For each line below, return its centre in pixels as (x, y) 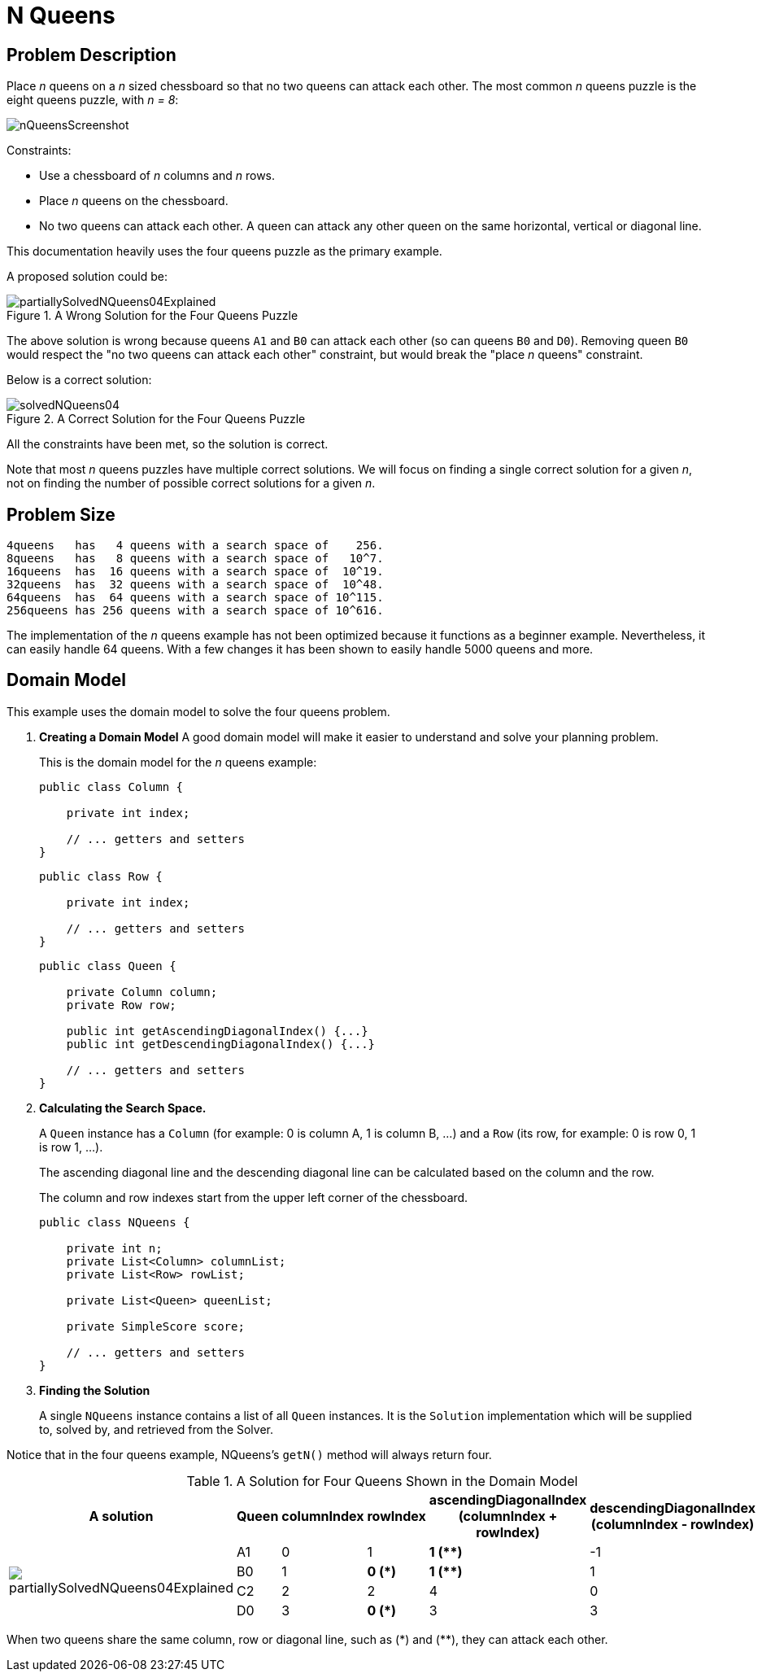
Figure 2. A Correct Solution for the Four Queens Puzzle (156, 419)
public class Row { (101, 876)
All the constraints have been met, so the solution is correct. (168, 444)
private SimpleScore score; (155, 1326)
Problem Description (91, 55)
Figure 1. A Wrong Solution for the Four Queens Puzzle (152, 316)
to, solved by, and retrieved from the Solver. (157, 1429)
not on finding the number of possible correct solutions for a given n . (191, 483)
